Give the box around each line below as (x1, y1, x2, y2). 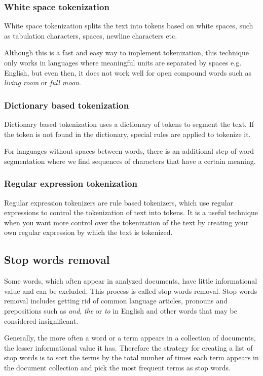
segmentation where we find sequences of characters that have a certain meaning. (4, 155, 256, 166)
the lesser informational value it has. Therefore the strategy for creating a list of (4, 342, 253, 353)
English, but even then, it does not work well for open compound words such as (4, 67, 251, 78)
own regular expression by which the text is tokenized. (4, 227, 173, 237)
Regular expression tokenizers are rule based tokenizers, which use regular (4, 197, 234, 208)
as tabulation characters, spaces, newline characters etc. (4, 30, 177, 41)
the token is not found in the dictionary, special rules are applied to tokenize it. (4, 128, 251, 139)
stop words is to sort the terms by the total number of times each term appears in (4, 352, 259, 363)
